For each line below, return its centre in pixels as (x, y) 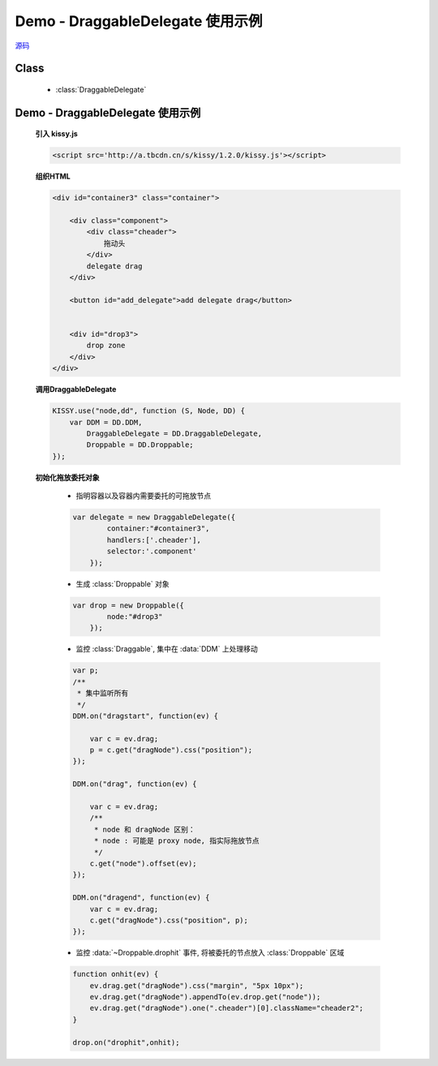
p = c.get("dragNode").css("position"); (171, 750)
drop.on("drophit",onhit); (126, 1042)
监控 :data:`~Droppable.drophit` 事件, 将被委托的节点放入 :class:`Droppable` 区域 (210, 952)
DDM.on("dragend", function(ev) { (141, 898)
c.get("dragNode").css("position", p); (169, 920)
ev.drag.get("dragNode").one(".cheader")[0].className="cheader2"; (227, 1008)
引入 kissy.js (57, 134)
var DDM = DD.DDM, (106, 422)
